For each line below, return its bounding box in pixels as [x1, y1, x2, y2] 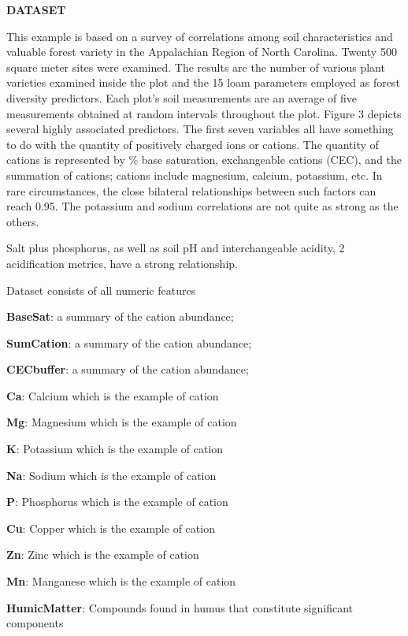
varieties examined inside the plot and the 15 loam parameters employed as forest [6, 74, 400, 91]
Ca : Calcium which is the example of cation [6, 387, 219, 404]
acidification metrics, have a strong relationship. [6, 255, 238, 271]
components [6, 615, 64, 631]
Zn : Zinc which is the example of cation [6, 546, 199, 563]
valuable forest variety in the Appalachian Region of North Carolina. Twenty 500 [6, 43, 397, 60]
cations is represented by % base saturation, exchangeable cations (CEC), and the [6, 151, 402, 168]
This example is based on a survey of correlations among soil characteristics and [6, 28, 393, 44]
